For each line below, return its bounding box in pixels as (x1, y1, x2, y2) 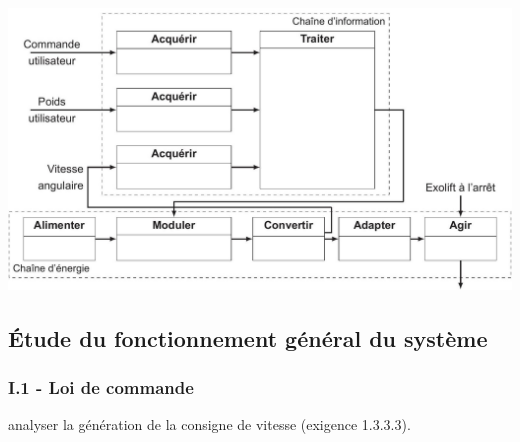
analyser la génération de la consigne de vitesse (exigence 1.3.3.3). (8, 414, 411, 435)
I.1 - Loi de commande (8, 374, 194, 399)
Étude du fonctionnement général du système (8, 322, 488, 353)
